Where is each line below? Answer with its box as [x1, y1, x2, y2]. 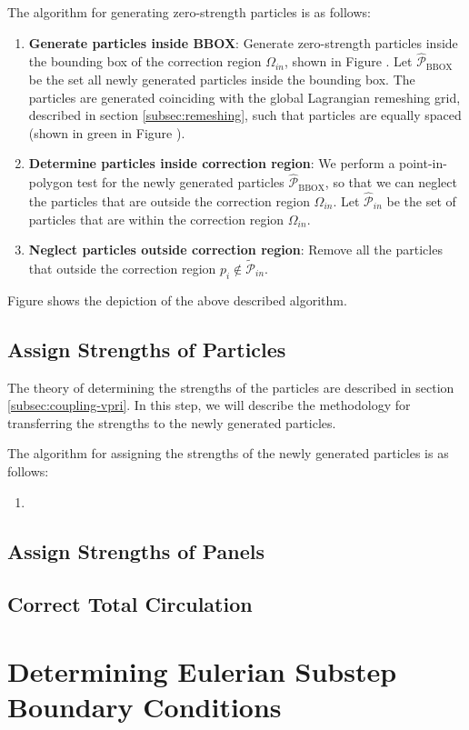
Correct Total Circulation [7, 590, 253, 618]
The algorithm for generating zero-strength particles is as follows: [7, 3, 371, 21]
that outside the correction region [28, 259, 216, 277]
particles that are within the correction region [28, 209, 284, 228]
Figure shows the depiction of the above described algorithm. [7, 290, 347, 309]
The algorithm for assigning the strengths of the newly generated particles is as [7, 444, 449, 463]
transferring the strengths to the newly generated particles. [7, 413, 336, 432]
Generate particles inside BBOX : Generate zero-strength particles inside [28, 33, 458, 52]
